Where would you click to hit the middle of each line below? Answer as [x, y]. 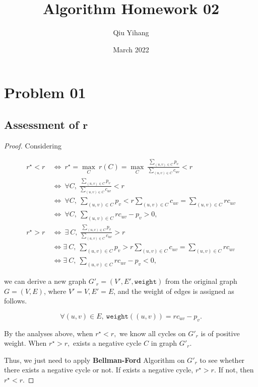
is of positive [220, 333]
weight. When [25, 343]
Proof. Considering [33, 145]
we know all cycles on [153, 333]
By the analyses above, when [49, 333]
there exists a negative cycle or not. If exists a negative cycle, [99, 370]
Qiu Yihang [131, 32]
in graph [164, 343]
